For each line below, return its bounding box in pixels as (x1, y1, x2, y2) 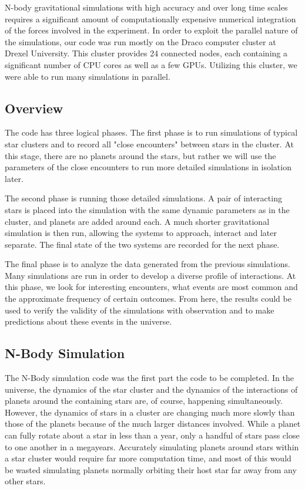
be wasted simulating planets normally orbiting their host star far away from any (5, 463, 297, 475)
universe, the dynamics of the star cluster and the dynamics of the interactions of (5, 383, 298, 395)
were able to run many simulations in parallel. (5, 70, 170, 82)
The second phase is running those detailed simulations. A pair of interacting (5, 192, 282, 204)
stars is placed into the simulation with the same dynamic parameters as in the (5, 203, 290, 215)
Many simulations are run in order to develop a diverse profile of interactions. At (5, 269, 296, 281)
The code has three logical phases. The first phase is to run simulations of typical (5, 126, 298, 139)
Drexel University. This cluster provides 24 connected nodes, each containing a (5, 47, 287, 59)
